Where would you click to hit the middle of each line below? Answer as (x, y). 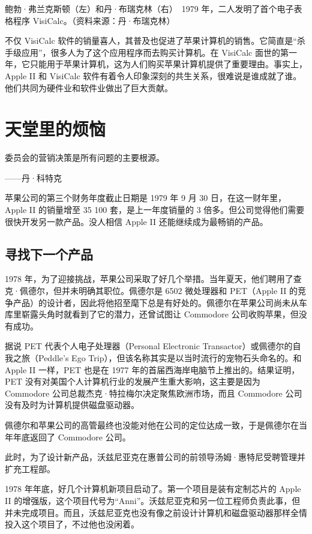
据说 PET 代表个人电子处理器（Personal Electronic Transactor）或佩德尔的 (149, 346)
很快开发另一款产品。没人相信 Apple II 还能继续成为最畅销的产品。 (136, 221)
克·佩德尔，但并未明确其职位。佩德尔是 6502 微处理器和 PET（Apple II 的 (151, 291)
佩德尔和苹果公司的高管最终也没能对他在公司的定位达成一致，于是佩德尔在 (152, 424)
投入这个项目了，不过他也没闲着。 (72, 524)
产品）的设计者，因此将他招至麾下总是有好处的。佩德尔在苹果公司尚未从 (156, 302)
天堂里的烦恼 (55, 129)
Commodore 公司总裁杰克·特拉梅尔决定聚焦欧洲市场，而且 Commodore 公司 (154, 393)
